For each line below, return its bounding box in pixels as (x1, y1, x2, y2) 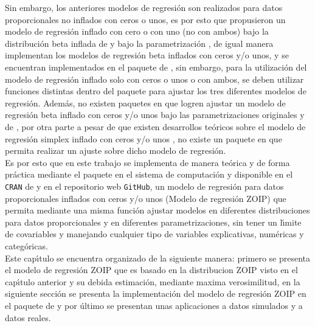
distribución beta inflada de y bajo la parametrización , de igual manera (5, 36, 274, 49)
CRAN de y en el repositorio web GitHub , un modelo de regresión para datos (5, 179, 284, 192)
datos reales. (5, 311, 51, 324)
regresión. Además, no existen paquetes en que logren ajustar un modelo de (5, 96, 286, 109)
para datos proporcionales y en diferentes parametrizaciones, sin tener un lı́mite (5, 215, 302, 228)
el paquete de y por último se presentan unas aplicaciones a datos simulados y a (5, 299, 303, 311)
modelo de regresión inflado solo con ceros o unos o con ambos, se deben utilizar (5, 72, 304, 85)
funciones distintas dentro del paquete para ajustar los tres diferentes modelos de (5, 85, 306, 97)
